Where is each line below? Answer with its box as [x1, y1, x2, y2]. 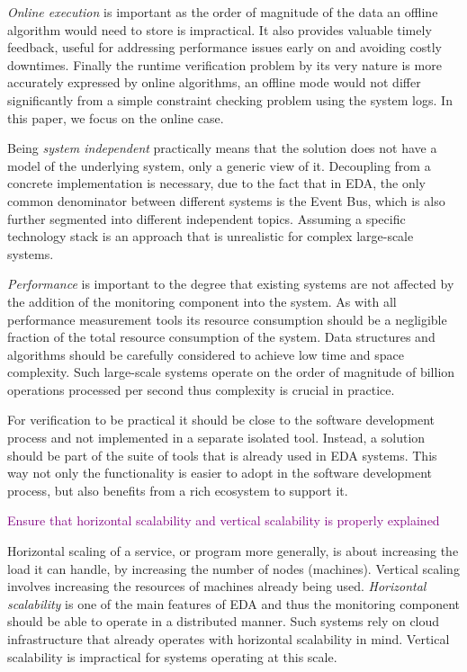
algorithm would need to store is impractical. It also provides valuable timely [7, 20, 432, 39]
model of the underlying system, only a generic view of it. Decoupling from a [7, 156, 431, 175]
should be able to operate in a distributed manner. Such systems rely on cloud [7, 612, 440, 631]
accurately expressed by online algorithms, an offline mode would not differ [7, 73, 421, 92]
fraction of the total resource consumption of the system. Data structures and [7, 327, 436, 346]
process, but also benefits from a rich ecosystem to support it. [7, 480, 348, 499]
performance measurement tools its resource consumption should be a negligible [7, 309, 447, 328]
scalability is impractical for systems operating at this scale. [7, 647, 337, 666]
